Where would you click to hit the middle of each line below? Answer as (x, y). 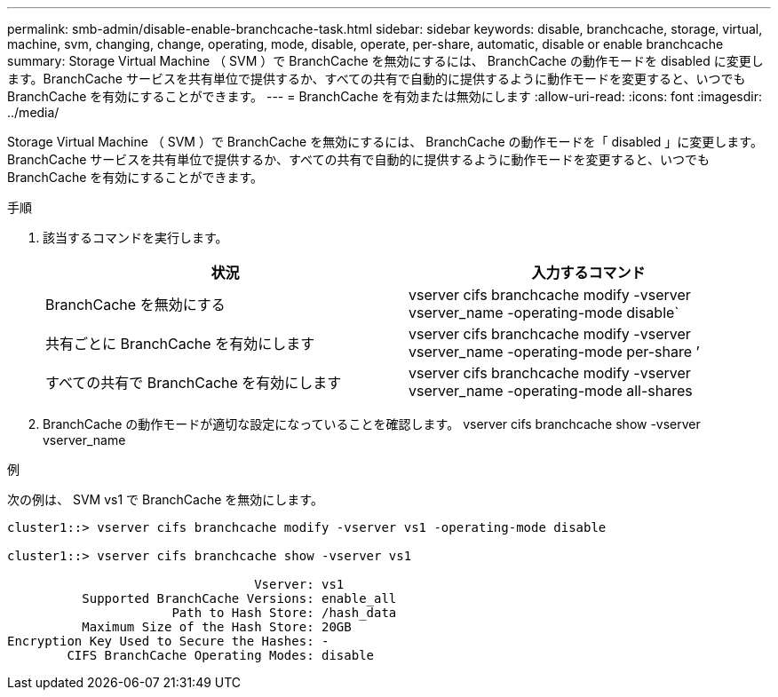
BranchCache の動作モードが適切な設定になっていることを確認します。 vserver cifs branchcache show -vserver (372, 424)
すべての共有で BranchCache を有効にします (194, 383)
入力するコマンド (588, 273)
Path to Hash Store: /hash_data (284, 613)
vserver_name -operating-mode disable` (544, 313)
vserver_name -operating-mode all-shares (551, 391)
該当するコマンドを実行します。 (135, 238)
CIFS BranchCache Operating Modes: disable (221, 655)
